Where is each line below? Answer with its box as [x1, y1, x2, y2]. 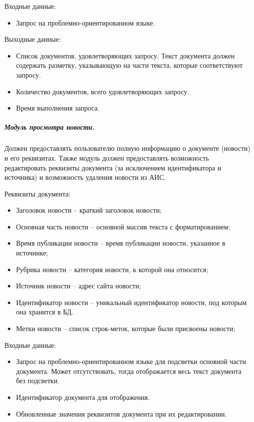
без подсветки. [16, 375, 59, 386]
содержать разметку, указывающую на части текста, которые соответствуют [16, 60, 243, 70]
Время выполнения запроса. [16, 103, 100, 113]
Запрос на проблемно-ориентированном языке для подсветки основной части [16, 356, 246, 366]
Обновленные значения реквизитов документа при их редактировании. [16, 408, 227, 419]
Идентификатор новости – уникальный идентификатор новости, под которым [16, 297, 247, 307]
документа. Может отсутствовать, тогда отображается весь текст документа [16, 366, 242, 376]
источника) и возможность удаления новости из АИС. [4, 172, 166, 182]
